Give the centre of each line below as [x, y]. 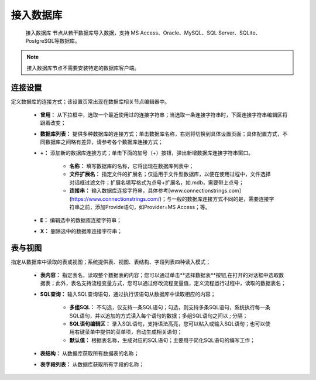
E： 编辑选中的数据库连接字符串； [81, 220]
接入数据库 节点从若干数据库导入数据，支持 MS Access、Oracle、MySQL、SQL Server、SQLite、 [143, 33]
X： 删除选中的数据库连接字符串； [81, 231]
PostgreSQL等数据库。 [53, 40]
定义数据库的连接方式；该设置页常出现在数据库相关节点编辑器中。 [90, 101]
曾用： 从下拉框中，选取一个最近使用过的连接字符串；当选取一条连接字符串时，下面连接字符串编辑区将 [164, 115]
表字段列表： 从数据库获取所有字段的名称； [92, 364]
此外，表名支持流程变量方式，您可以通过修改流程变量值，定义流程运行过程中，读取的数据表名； [171, 283]
